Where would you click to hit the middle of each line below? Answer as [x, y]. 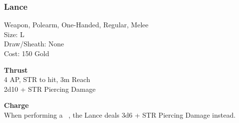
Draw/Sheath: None [34, 44]
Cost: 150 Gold [27, 53]
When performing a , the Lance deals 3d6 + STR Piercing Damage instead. [120, 114]
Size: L [14, 34]
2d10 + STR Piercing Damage [50, 89]
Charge [16, 105]
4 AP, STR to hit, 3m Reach [47, 79]
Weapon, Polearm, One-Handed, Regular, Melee [76, 25]
